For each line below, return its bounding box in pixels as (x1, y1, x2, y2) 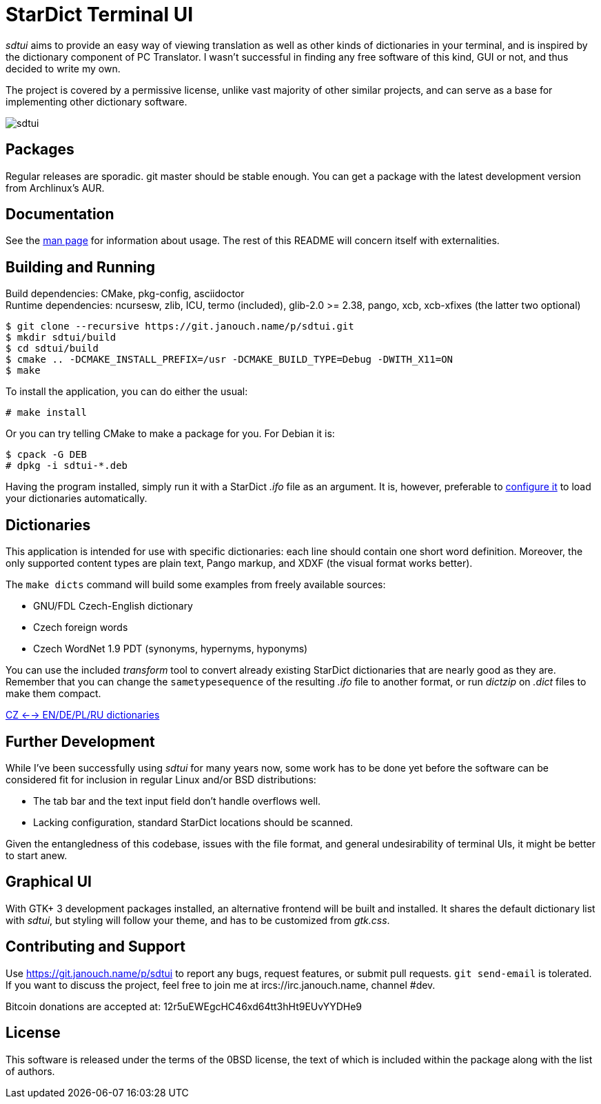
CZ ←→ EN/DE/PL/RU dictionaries (6, 709, 160, 721)
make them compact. (6, 688, 101, 700)
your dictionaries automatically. (6, 492, 147, 505)
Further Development (6, 732, 155, 750)
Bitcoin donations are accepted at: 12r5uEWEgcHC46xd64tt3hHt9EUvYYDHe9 (6, 1000, 362, 1012)
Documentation (6, 205, 114, 223)
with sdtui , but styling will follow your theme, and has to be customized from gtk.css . (6, 914, 390, 926)
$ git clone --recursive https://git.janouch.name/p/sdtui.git (6, 321, 354, 332)
